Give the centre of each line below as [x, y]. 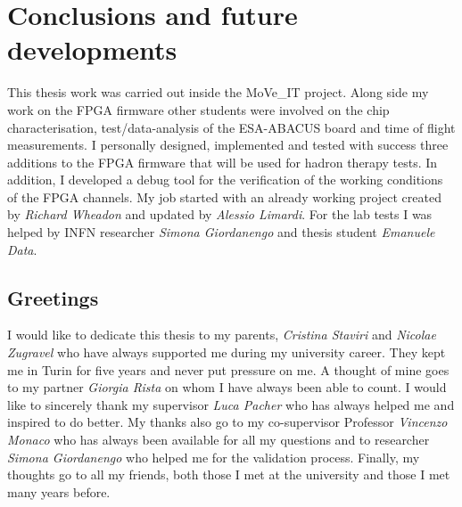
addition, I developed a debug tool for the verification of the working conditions [225, 180]
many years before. [59, 491]
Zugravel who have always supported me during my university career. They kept [227, 352]
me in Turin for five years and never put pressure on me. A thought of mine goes [228, 369]
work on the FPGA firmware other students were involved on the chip [198, 109]
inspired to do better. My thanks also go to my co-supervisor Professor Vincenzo [227, 422]
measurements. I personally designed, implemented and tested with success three [228, 145]
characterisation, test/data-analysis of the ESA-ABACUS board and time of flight [231, 127]
